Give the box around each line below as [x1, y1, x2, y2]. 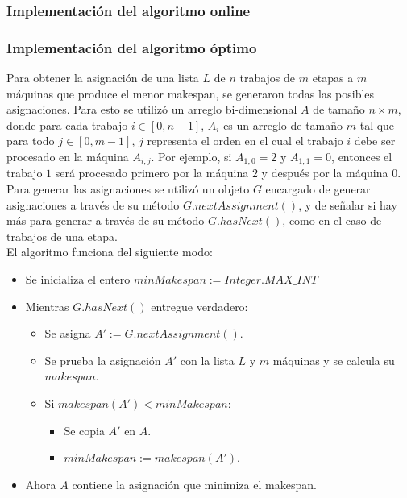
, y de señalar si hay [298, 196, 397, 213]
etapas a [312, 69, 354, 86]
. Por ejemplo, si [151, 148, 232, 165]
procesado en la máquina [6, 148, 129, 165]
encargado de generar [265, 181, 371, 197]
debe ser [354, 132, 396, 149]
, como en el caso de [282, 212, 382, 229]
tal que [359, 116, 395, 133]
